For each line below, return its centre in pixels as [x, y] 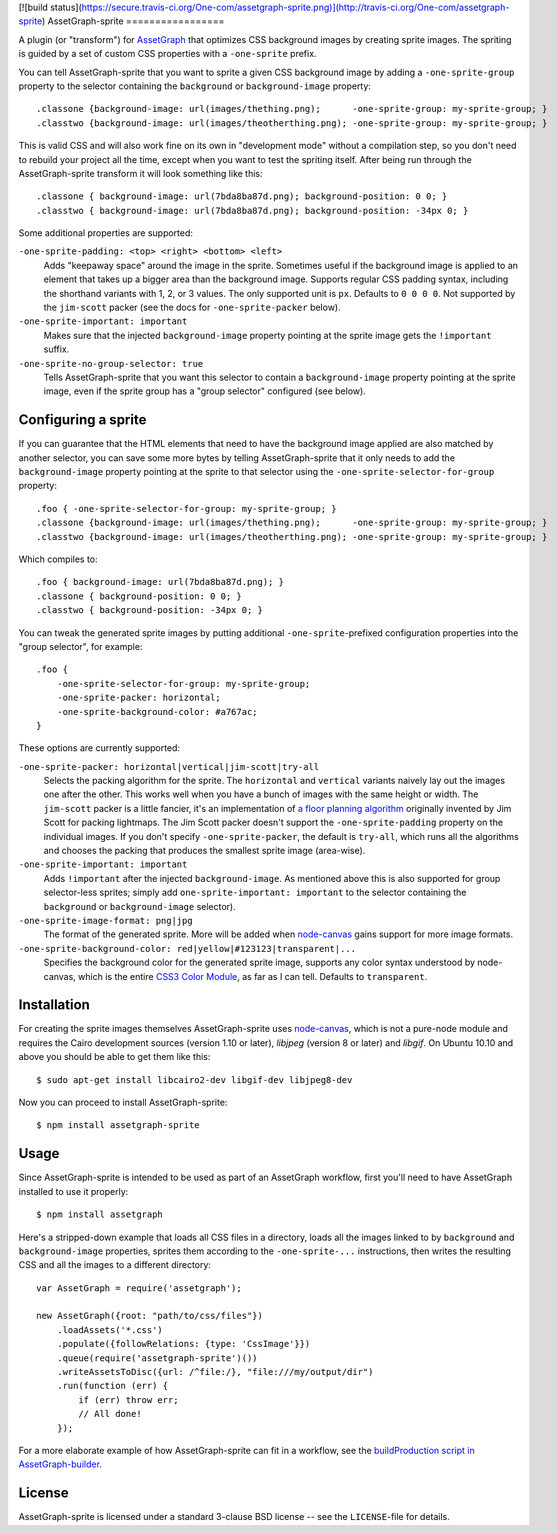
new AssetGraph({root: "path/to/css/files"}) [150, 1316]
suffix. [56, 349]
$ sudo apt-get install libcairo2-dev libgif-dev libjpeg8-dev [194, 1079]
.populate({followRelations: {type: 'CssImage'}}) [183, 1344]
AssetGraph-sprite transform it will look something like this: [141, 173]
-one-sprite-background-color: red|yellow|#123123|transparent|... [187, 948]
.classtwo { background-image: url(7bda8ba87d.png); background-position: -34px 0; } [252, 210]
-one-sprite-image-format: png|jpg [106, 920]
